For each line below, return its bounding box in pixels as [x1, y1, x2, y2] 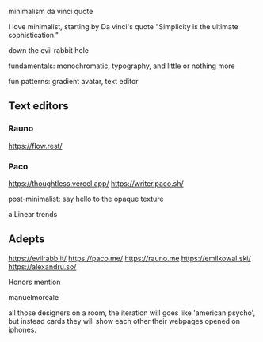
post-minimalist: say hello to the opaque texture [8, 194, 164, 203]
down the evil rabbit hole [8, 46, 90, 55]
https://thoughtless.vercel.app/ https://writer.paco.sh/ [8, 178, 184, 188]
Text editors [8, 99, 69, 113]
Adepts [8, 233, 45, 246]
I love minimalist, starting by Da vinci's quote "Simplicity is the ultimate [8, 22, 239, 31]
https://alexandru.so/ [8, 261, 77, 272]
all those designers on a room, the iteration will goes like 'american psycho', [8, 308, 256, 317]
